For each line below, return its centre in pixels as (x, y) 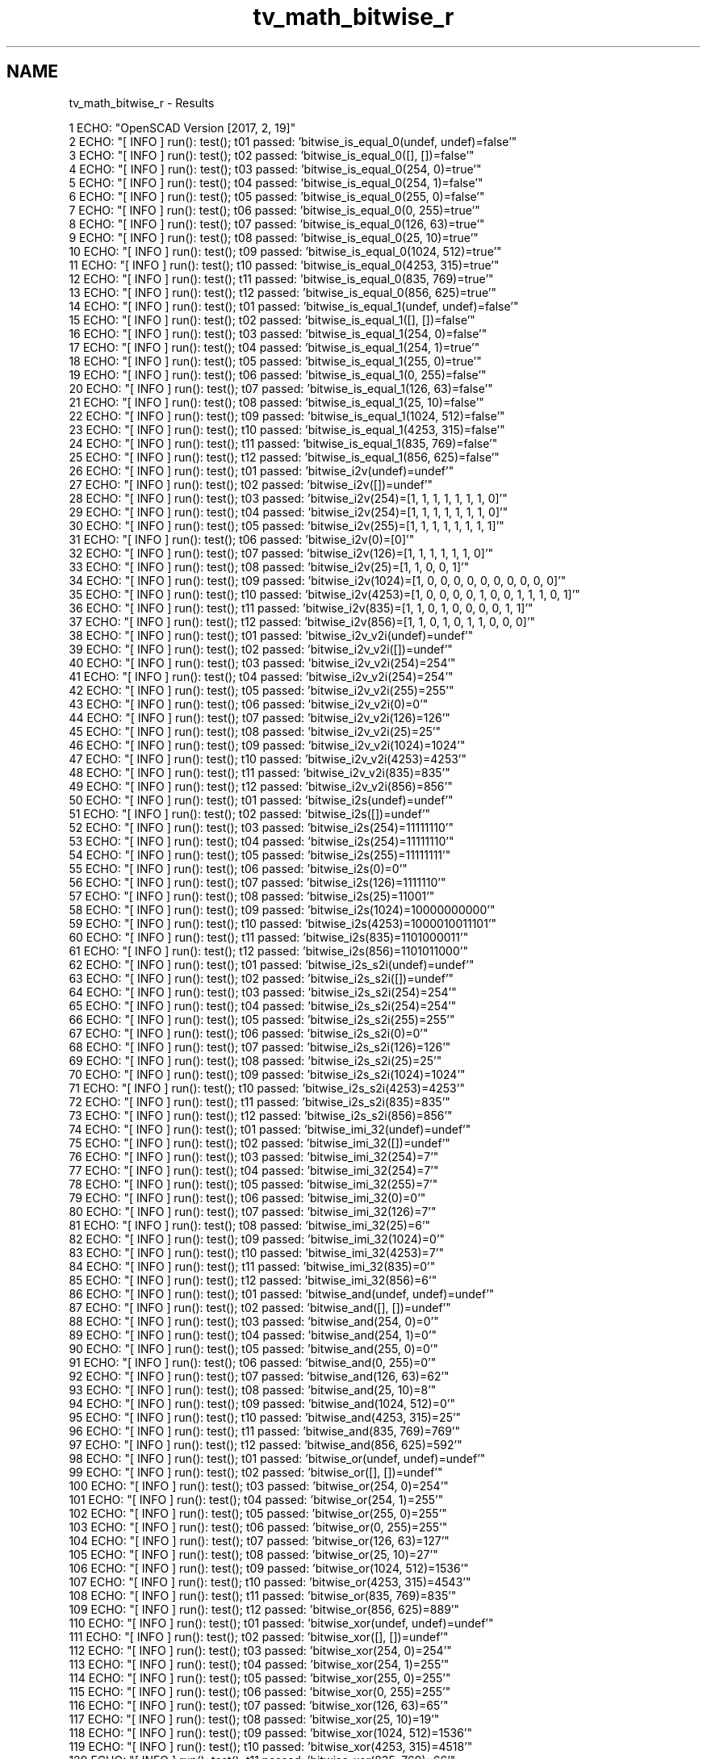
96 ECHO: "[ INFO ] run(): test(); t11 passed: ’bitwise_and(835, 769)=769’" (265, 1431)
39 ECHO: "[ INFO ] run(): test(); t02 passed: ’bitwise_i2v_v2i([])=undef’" (261, 649)
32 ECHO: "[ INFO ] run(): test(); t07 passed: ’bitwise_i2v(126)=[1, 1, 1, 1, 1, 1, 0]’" (281, 553)
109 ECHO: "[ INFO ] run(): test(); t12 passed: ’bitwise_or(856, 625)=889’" (264, 1609)
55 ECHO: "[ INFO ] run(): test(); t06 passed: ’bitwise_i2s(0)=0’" (238, 868)
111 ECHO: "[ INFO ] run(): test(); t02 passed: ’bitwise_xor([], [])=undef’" (259, 1636)
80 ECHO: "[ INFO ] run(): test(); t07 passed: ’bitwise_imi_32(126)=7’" (253, 1211)
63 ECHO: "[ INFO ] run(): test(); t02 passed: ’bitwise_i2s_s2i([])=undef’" (261, 978)
